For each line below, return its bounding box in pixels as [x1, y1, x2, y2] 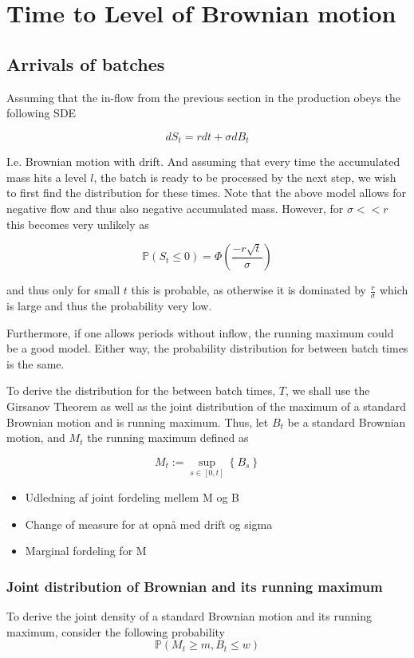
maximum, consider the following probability [6, 623, 225, 640]
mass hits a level [6, 168, 87, 185]
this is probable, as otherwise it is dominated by [131, 282, 367, 298]
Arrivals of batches [6, 51, 165, 76]
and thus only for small [6, 282, 120, 298]
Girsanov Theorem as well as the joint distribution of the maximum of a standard [6, 397, 407, 414]
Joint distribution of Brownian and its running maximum [6, 576, 383, 596]
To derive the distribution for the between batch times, [6, 382, 276, 399]
